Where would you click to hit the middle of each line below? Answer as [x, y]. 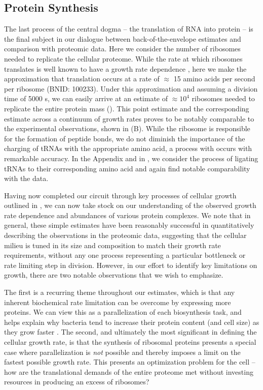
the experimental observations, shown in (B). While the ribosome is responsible [127, 128]
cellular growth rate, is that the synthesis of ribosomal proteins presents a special [130, 342]
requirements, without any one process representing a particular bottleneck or [125, 255]
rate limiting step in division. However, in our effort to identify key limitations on [131, 265]
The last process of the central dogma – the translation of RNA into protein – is [129, 29]
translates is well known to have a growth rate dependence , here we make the [125, 68]
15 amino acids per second [214, 79]
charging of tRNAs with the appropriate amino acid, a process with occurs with [128, 148]
